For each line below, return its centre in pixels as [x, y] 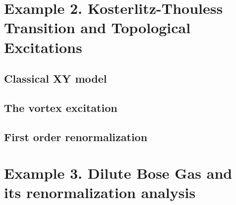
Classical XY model [56, 78]
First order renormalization [76, 136]
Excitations [43, 47]
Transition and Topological [97, 27]
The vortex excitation [61, 107]
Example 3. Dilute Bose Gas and [118, 173]
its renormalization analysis [100, 192]
